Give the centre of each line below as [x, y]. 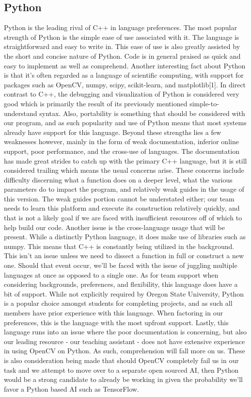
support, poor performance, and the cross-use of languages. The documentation [122, 151]
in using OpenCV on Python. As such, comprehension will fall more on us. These [125, 351]
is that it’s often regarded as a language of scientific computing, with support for [124, 75]
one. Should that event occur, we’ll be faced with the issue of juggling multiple [121, 265]
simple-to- [204, 103]
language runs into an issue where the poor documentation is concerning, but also [125, 332]
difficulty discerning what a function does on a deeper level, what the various [118, 179]
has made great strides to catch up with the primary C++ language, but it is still [125, 160]
